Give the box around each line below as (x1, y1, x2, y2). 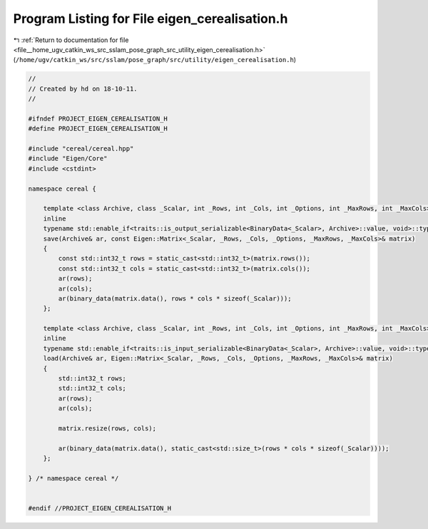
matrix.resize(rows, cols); (58, 424, 157, 432)
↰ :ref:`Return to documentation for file (13, 36, 129, 44)
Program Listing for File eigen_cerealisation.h (13, 11, 288, 26)
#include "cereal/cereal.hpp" (28, 145, 134, 153)
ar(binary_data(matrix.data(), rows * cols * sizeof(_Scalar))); (58, 294, 292, 303)
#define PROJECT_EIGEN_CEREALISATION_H (28, 125, 168, 133)
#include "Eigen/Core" (28, 154, 108, 163)
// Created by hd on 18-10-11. (28, 84, 138, 93)
